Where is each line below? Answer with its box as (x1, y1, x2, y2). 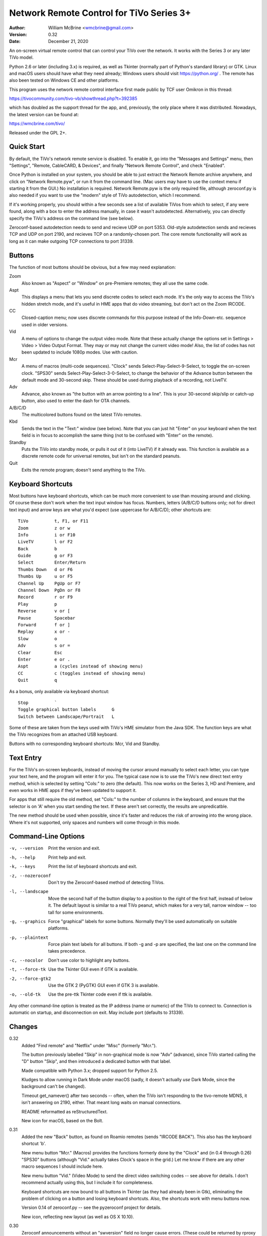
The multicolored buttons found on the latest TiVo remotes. (21, 411, 142, 417)
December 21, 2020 (48, 39, 89, 44)
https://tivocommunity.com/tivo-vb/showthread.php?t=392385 (9, 95, 137, 101)
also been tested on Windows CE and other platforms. (9, 77, 119, 84)
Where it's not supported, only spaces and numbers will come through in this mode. (9, 819, 180, 825)
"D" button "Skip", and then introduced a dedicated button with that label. (21, 1059, 172, 1064)
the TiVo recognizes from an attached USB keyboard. (9, 732, 118, 738)
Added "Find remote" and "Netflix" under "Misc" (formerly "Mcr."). (21, 1042, 157, 1048)
